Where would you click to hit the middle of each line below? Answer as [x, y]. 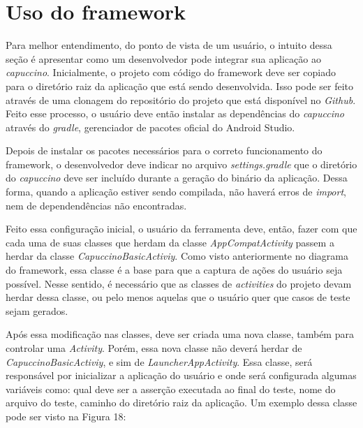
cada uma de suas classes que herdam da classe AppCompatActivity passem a [170, 242]
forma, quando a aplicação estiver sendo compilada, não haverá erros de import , [176, 192]
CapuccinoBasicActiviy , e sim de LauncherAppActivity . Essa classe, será [159, 361]
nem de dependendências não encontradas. [96, 205]
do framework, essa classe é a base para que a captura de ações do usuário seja [174, 270]
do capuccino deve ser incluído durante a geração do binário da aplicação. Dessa [177, 178]
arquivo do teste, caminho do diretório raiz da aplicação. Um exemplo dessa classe [181, 403]
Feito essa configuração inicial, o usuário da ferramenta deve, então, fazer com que [181, 229]
